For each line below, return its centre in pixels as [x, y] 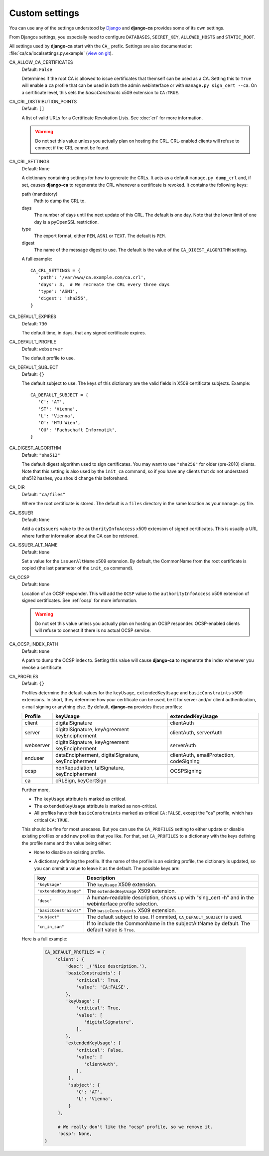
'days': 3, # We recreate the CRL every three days [104, 284]
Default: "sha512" [41, 455]
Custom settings [44, 13]
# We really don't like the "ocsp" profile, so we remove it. [135, 1127]
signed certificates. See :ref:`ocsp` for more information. [79, 600]
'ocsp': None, [75, 1134]
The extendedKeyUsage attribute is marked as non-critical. [96, 806]
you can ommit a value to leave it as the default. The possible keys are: [107, 868]
